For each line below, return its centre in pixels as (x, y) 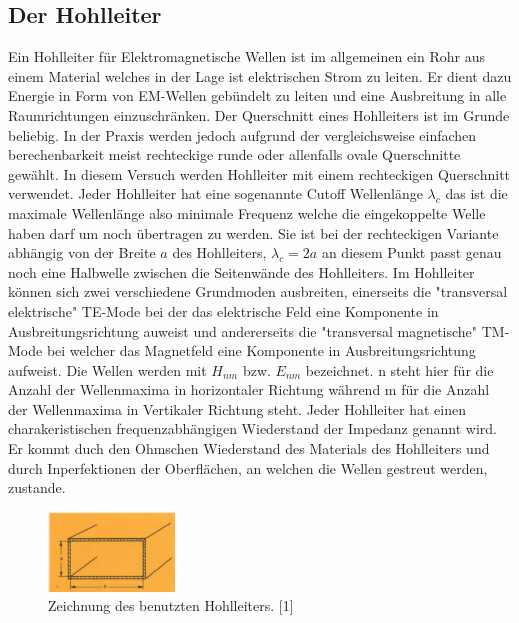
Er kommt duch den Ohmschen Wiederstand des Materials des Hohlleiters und (249, 448)
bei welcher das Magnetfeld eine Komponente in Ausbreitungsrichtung (261, 350)
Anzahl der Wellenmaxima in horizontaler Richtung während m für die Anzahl (249, 389)
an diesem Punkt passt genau (411, 252)
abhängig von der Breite (82, 252)
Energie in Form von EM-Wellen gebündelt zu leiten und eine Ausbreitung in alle (257, 95)
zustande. (37, 487)
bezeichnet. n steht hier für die (399, 369)
